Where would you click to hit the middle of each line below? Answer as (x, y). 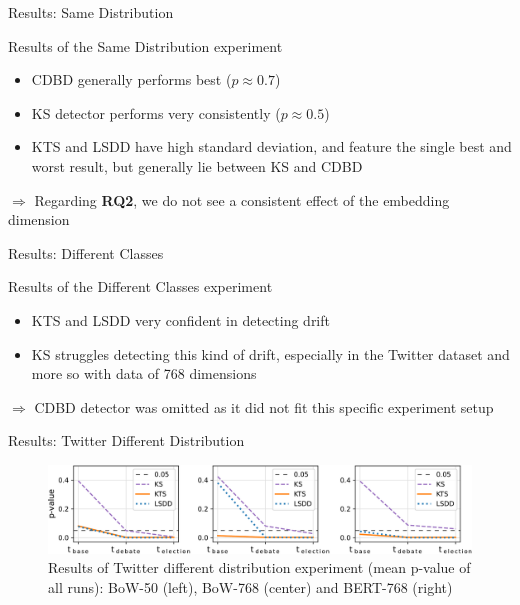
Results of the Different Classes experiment (140, 286)
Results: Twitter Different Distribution (126, 440)
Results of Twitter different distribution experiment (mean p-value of (259, 567)
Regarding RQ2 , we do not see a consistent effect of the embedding (242, 199)
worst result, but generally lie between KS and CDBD (197, 165)
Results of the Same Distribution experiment (145, 45)
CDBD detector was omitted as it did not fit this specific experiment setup (264, 406)
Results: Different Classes (86, 252)
